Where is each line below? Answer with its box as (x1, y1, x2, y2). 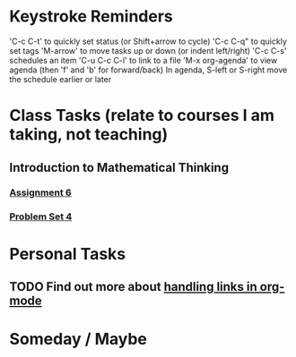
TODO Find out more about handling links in (9, 279, 257, 294)
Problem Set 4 (9, 210, 73, 223)
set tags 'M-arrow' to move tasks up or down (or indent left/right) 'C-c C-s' (9, 45, 287, 55)
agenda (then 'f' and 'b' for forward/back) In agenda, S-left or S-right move (9, 64, 288, 75)
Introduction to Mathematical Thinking (9, 159, 230, 175)
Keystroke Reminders (9, 6, 173, 27)
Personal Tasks (9, 243, 126, 264)
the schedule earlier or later (9, 73, 112, 84)
